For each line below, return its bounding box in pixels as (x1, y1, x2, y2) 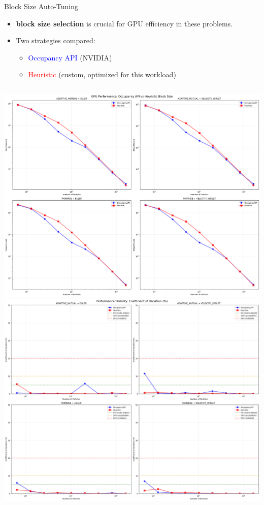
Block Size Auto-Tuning (4, 1, 79, 11)
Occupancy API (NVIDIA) (28, 52, 112, 62)
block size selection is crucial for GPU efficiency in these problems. (16, 18, 233, 28)
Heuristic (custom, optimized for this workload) (28, 69, 176, 80)
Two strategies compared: (16, 35, 95, 46)
